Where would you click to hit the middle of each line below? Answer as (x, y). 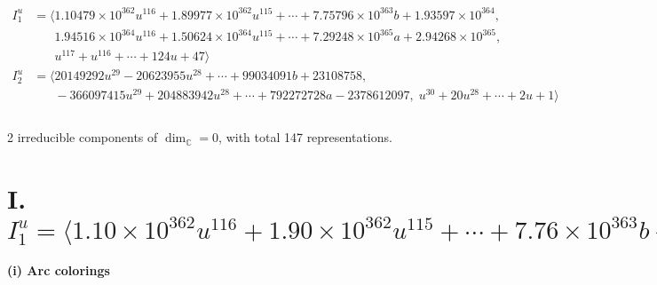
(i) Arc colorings (59, 270)
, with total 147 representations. (305, 137)
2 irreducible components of (83, 137)
